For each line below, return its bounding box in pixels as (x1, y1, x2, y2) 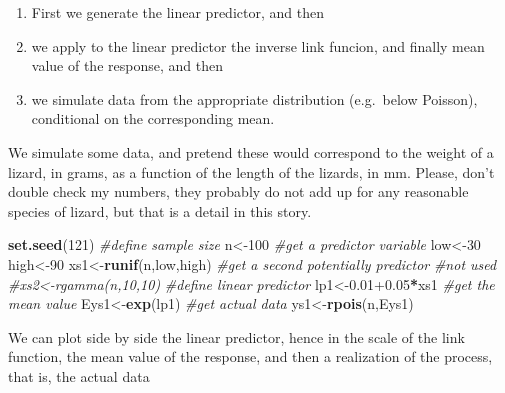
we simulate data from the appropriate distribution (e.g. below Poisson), (31, 88, 478, 109)
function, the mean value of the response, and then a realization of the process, (8, 346, 493, 367)
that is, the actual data (8, 365, 150, 386)
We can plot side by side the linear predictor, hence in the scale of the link (8, 326, 465, 347)
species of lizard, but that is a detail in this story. (8, 200, 312, 221)
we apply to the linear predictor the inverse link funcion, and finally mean (31, 35, 485, 56)
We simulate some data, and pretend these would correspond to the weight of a (8, 141, 494, 162)
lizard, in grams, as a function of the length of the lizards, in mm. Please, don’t (8, 161, 495, 182)
